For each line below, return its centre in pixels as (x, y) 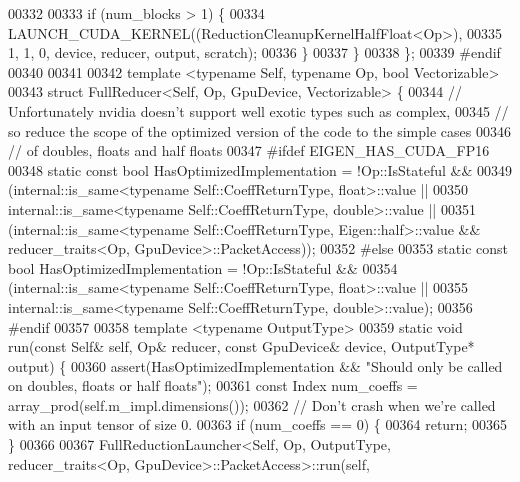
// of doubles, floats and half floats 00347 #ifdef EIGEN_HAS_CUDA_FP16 (249, 150)
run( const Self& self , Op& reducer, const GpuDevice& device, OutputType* (241, 346)
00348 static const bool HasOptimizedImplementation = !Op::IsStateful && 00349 (260, 169)
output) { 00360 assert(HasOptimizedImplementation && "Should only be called (255, 365)
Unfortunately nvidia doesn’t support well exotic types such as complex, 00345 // (258, 110)
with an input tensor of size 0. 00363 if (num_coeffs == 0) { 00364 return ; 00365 (257, 424)
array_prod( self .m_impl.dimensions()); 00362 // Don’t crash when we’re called (252, 404)
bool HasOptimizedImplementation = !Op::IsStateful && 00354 (203, 267)
